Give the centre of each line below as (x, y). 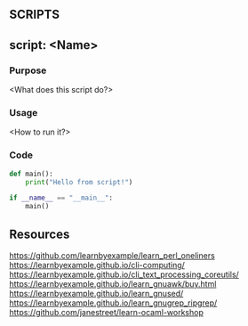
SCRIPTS (35, 15)
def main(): (31, 174)
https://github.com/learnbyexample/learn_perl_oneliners (112, 255)
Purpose (28, 70)
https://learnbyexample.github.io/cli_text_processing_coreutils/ (124, 274)
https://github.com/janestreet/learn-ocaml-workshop (107, 312)
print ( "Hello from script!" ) (79, 182)
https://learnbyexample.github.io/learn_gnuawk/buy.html (113, 283)
